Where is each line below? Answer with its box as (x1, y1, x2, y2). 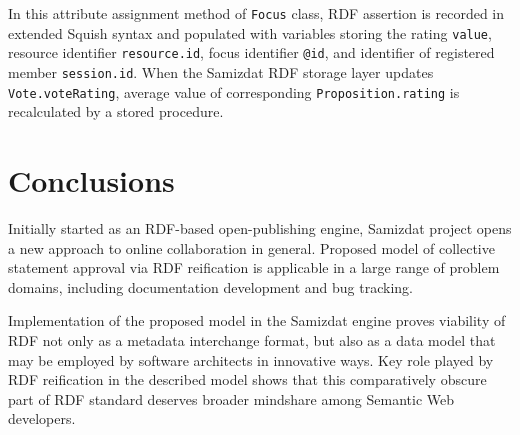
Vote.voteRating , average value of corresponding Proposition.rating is (8, 81, 460, 102)
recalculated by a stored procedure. (8, 101, 224, 122)
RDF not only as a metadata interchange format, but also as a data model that (8, 329, 496, 350)
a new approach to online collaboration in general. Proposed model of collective (8, 237, 495, 258)
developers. (8, 408, 76, 429)
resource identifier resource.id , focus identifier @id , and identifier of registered (8, 42, 495, 63)
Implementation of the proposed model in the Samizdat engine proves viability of (8, 310, 506, 331)
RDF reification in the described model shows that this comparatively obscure (8, 369, 487, 390)
